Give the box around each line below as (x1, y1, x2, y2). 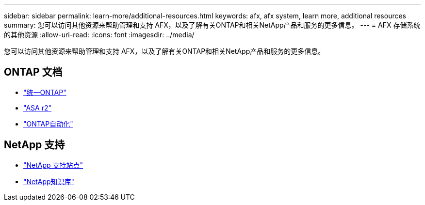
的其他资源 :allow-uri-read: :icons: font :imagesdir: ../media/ (4, 31, 195, 39)
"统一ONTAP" (23, 88, 66, 96)
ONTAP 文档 (4, 66, 63, 79)
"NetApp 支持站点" (23, 160, 83, 169)
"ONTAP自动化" (23, 119, 73, 128)
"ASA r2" (23, 103, 51, 112)
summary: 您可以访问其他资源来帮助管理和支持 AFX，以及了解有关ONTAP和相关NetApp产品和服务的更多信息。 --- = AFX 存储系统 (4, 21, 421, 29)
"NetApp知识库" (23, 177, 75, 186)
